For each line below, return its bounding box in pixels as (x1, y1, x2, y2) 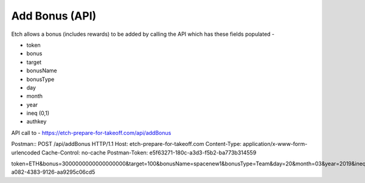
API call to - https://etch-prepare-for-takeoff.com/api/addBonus (11, 129, 172, 136)
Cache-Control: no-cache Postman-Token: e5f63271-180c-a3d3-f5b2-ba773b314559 (41, 149, 257, 156)
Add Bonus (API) (11, 9, 97, 22)
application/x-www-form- (242, 140, 308, 148)
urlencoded (11, 149, 41, 156)
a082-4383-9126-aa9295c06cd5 (11, 168, 96, 176)
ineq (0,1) (26, 109, 50, 117)
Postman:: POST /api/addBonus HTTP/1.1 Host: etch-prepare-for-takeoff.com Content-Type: (11, 140, 242, 148)
